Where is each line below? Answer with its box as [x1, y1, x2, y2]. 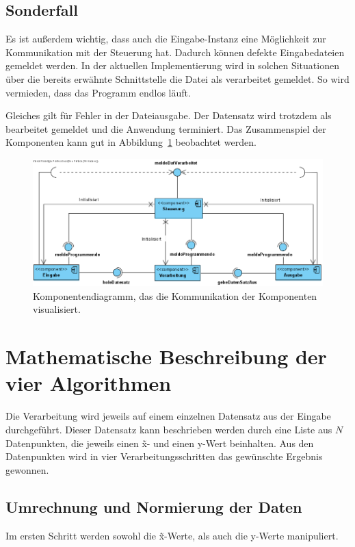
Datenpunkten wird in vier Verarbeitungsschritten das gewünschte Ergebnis [5, 449, 323, 463]
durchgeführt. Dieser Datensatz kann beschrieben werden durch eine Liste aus [5, 422, 332, 436]
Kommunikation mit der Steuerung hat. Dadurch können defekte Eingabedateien [5, 44, 345, 59]
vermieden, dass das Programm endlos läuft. [5, 85, 191, 99]
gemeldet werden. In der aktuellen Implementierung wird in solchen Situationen [5, 58, 339, 73]
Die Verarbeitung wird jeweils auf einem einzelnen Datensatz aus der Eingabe [5, 409, 331, 423]
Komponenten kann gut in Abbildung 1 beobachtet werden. [5, 135, 257, 149]
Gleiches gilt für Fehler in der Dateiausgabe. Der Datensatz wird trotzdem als [5, 108, 332, 123]
